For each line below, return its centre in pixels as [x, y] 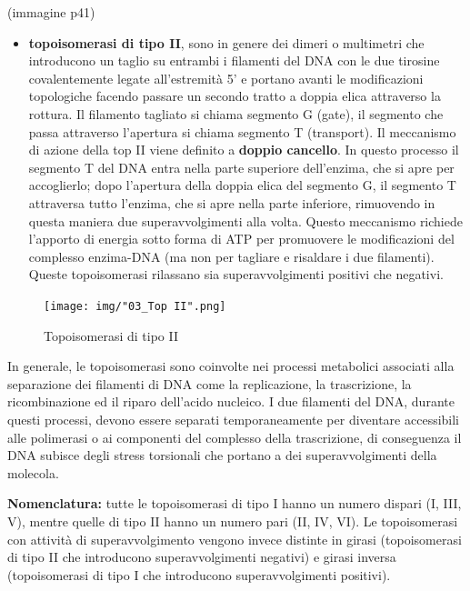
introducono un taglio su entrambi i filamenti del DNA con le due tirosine [234, 60]
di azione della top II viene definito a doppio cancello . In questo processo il [244, 150]
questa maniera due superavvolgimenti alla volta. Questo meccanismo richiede [245, 220]
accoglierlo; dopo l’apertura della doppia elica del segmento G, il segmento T [242, 185]
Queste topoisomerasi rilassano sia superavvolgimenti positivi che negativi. [236, 274]
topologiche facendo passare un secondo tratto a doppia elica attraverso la [235, 96]
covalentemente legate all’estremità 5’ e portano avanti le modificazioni [226, 78]
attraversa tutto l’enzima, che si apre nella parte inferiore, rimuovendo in [232, 202]
